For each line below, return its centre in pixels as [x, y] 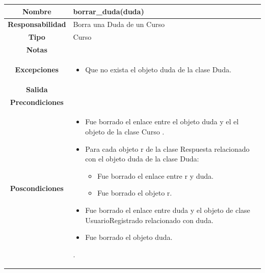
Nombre [37, 11]
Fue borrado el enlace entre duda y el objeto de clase [168, 210]
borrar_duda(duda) [109, 11]
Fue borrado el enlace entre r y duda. [155, 175]
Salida [37, 89]
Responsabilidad [37, 24]
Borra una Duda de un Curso [119, 24]
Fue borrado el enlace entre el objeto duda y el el [162, 121]
